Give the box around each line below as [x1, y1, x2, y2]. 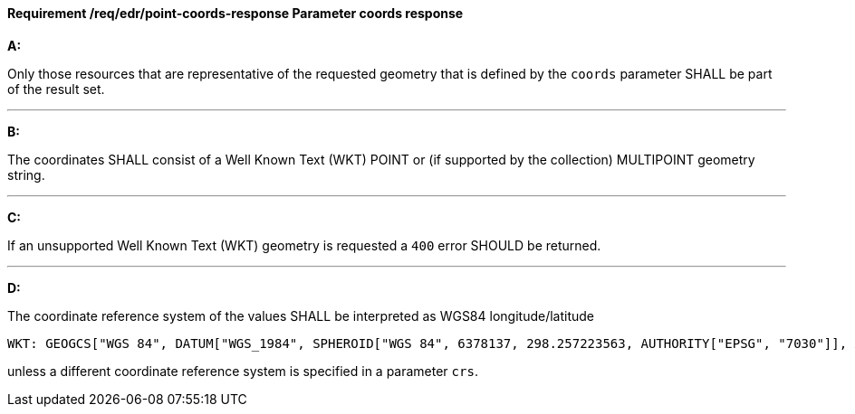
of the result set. [7, 80, 105, 97]
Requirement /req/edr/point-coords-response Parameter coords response [7, 5, 464, 21]
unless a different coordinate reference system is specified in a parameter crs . [7, 362, 478, 379]
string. [7, 166, 45, 183]
